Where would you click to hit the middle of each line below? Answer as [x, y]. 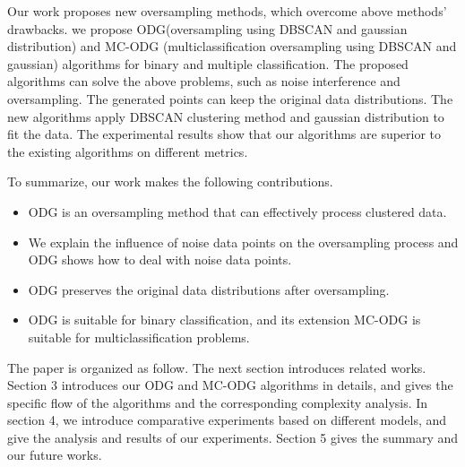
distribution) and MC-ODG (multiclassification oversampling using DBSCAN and [232, 46]
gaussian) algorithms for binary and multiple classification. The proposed [208, 63]
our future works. [55, 455]
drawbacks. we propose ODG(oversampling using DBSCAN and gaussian [207, 28]
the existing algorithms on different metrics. [128, 151]
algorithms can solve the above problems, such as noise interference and [204, 81]
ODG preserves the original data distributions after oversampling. [209, 289]
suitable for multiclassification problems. [139, 337]
